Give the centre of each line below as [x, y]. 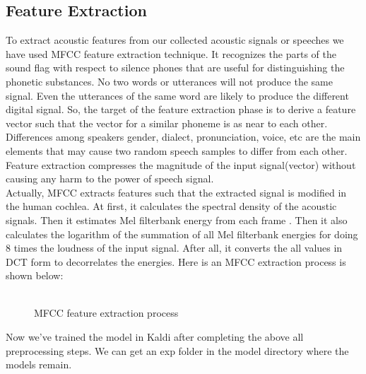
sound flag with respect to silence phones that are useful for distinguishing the [175, 68]
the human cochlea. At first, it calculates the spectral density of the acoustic [171, 206]
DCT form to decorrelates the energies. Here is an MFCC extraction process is [176, 261]
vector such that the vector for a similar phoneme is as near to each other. [167, 123]
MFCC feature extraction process [106, 313]
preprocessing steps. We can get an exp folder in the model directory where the [177, 350]
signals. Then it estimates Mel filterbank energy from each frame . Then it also [177, 220]
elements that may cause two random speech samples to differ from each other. [177, 150]
